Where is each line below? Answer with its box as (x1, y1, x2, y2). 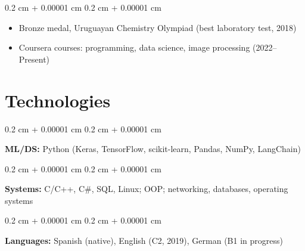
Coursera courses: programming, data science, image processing (18, 41, 250, 54)
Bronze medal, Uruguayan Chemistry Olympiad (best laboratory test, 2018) (18, 21, 297, 33)
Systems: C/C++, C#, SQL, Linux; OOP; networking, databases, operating (5, 182, 288, 195)
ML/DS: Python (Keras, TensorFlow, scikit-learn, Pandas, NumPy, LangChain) (5, 142, 301, 155)
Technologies (5, 88, 111, 112)
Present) (18, 52, 50, 65)
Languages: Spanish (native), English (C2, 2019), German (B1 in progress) (5, 234, 283, 247)
